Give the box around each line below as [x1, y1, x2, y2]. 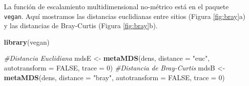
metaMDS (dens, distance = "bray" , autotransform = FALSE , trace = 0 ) [4, 72, 225, 82]
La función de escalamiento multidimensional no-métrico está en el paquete [4, 1, 229, 11]
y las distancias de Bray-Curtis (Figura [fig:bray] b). [4, 20, 158, 31]
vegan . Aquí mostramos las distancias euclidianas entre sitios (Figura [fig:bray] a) [4, 11, 246, 21]
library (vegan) [4, 36, 50, 47]
